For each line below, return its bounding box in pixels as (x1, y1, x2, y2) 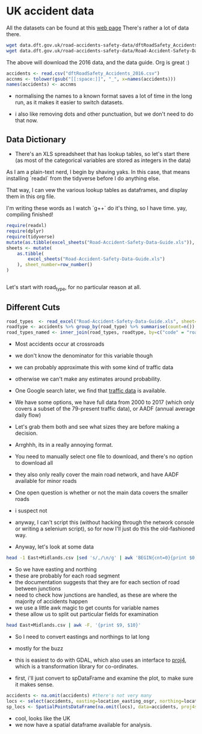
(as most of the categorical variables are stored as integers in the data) (14, 157, 191, 164)
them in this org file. (6, 193, 56, 200)
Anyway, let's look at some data (14, 543, 94, 550)
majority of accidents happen (14, 598, 88, 605)
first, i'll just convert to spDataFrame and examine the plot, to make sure (14, 674, 194, 682)
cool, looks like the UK (14, 715, 71, 722)
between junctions (14, 585, 61, 592)
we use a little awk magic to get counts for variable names (14, 604, 159, 612)
